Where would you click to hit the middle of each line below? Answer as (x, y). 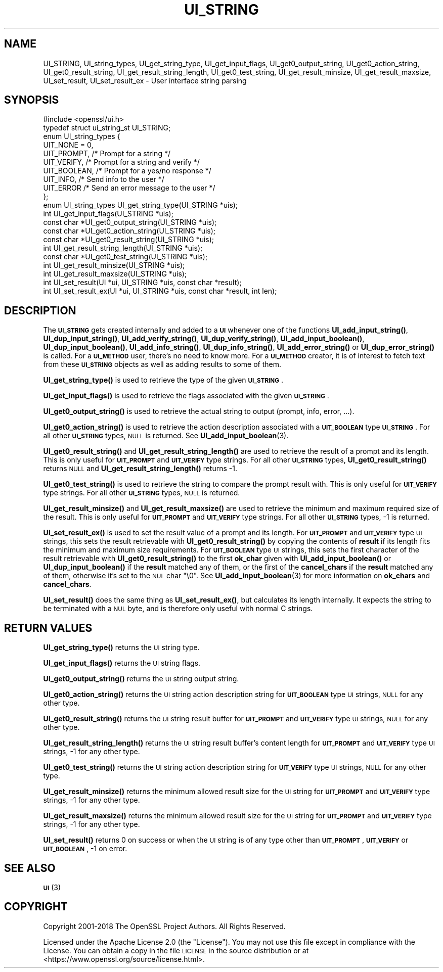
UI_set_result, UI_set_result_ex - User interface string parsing (145, 80)
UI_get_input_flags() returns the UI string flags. (122, 663)
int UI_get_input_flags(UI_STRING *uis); (108, 214)
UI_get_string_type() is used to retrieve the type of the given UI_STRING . (163, 380)
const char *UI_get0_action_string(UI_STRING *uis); (129, 231)
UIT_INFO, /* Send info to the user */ (104, 179)
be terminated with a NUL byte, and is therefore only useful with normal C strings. (178, 609)
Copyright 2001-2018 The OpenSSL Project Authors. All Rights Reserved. (164, 926)
